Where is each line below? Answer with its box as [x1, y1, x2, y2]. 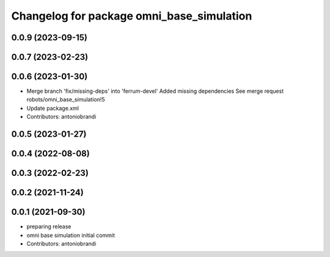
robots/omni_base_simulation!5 [26, 96, 105, 103]
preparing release [26, 223, 71, 230]
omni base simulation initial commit [26, 231, 116, 239]
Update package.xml [26, 104, 79, 112]
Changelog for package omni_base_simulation [11, 9, 252, 23]
